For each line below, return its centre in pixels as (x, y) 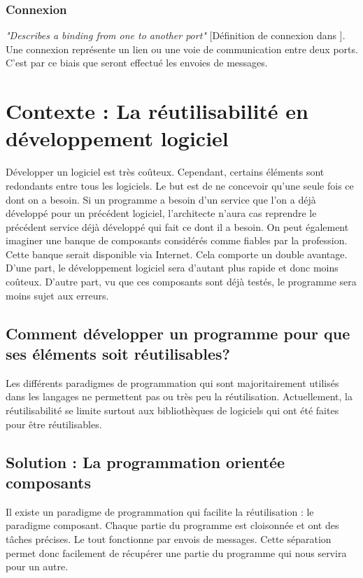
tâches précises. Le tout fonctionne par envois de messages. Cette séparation (169, 539)
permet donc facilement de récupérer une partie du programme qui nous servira (176, 552)
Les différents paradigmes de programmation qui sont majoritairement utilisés (172, 382)
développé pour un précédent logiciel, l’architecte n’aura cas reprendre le (161, 213)
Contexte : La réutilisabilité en (157, 111)
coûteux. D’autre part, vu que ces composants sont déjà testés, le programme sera (181, 282)
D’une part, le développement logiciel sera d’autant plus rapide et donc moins (172, 268)
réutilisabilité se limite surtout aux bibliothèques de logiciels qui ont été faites (172, 410)
